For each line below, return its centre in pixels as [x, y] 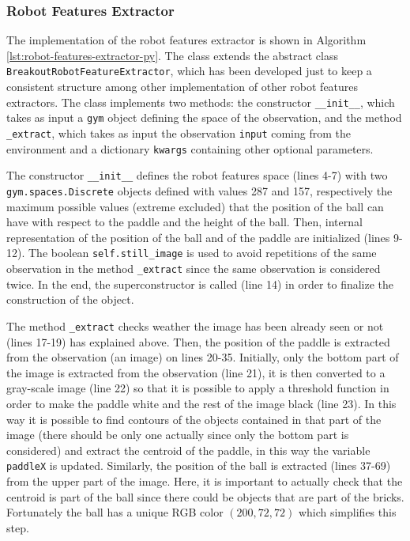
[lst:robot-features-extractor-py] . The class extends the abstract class [173, 55]
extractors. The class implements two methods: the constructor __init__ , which [201, 102]
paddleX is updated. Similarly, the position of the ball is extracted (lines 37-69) [199, 465]
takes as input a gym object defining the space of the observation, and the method [204, 117]
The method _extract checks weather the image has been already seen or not [195, 325]
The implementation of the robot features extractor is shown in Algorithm [186, 40]
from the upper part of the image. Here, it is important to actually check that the [205, 480]
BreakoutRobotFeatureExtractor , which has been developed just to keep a [189, 71]
